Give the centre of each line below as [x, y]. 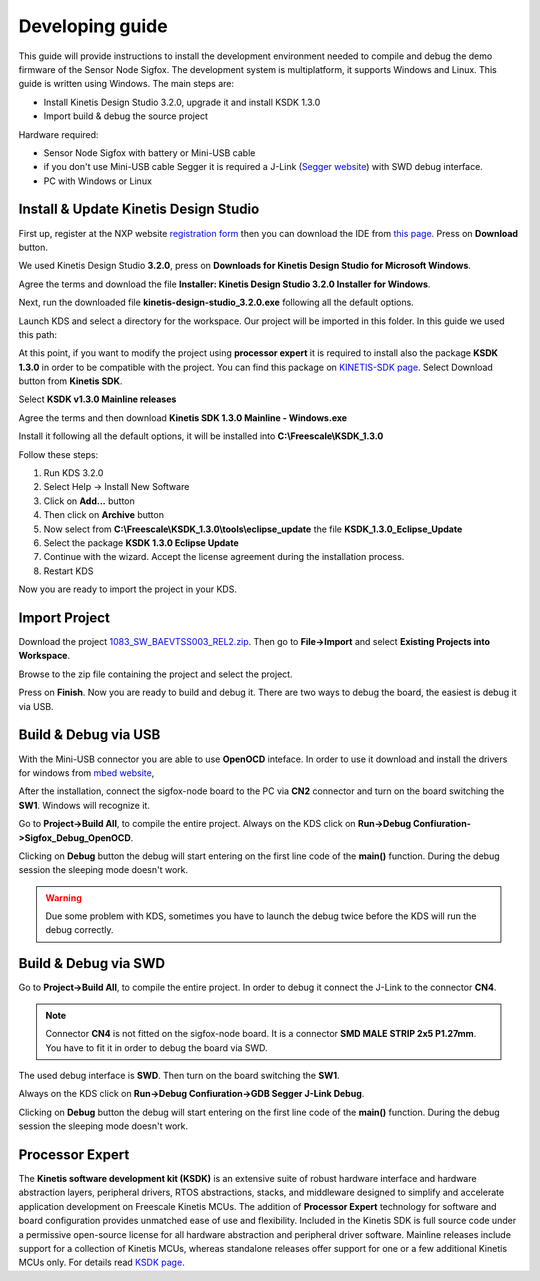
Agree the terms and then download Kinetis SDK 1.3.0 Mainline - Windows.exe [183, 417]
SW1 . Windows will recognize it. [84, 805]
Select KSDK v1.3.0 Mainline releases [97, 399]
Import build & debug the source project [126, 116]
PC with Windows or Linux [97, 181]
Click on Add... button [89, 501]
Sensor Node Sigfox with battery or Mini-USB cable [149, 152]
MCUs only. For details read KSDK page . [101, 1262]
